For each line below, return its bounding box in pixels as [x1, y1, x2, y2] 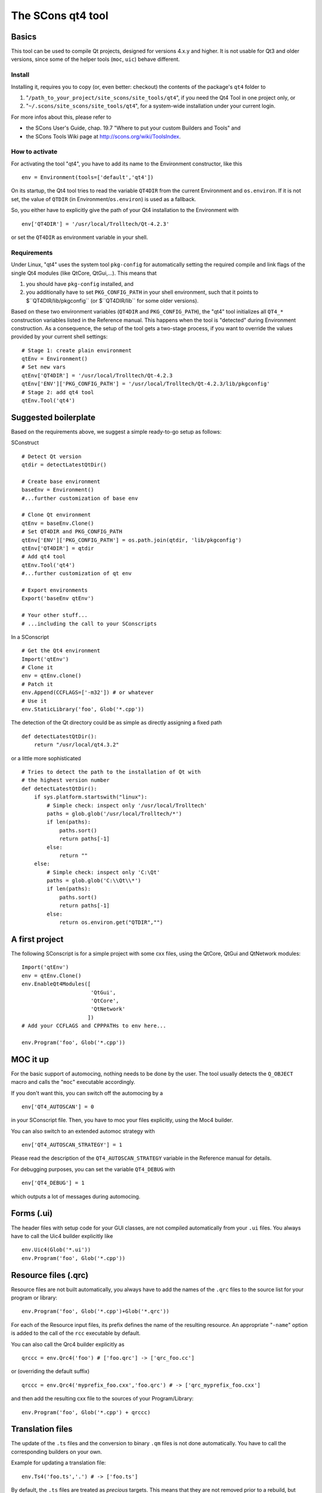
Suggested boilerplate [11, 412, 95, 422]
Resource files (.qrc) [11, 1270, 89, 1280]
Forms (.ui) [11, 1208, 53, 1218]
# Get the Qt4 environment [21, 647, 101, 654]
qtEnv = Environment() [21, 355, 88, 363]
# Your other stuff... [21, 612, 88, 619]
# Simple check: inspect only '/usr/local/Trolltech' [47, 802, 208, 809]
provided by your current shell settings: [11, 333, 108, 340]
